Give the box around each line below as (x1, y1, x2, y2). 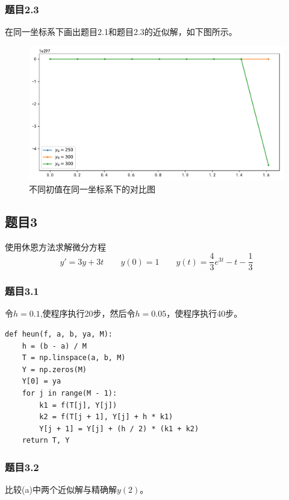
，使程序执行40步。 (166, 307, 243, 320)
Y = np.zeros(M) (22, 365, 87, 374)
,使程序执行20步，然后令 (40, 307, 135, 320)
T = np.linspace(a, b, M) (22, 353, 126, 362)
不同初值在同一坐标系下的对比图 (29, 182, 155, 195)
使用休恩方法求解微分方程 (5, 240, 106, 253)
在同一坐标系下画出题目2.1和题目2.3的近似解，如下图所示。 (5, 25, 237, 38)
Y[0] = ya (22, 377, 61, 386)
